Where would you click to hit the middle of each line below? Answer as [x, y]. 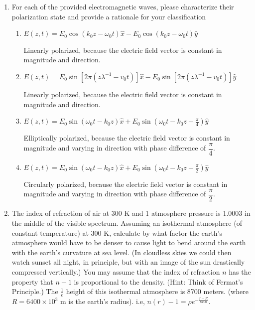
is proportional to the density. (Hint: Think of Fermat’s [158, 281]
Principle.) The [35, 291]
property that [32, 281]
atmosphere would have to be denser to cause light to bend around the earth [129, 242]
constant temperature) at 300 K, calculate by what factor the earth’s [117, 232]
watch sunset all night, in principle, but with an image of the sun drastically [128, 262]
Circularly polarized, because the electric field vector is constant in [126, 184]
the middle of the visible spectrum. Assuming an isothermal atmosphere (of [127, 223]
